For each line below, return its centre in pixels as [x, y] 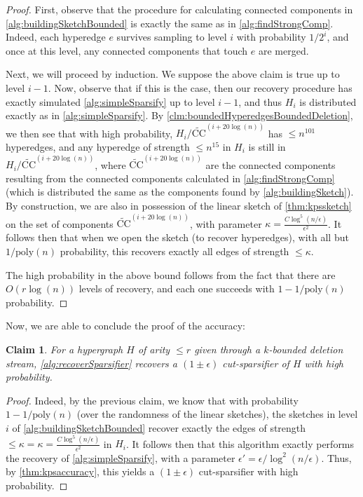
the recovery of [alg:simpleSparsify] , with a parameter [121, 457]
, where [110, 164]
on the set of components [60, 223]
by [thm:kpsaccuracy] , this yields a [80, 471]
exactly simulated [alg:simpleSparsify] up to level [110, 101]
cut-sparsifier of [256, 363]
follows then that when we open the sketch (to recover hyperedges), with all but [177, 237]
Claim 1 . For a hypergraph [64, 349]
